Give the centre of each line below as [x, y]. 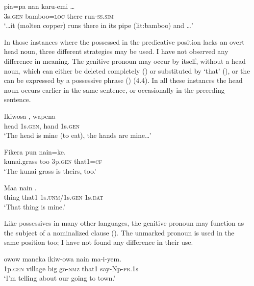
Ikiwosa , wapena [30, 116]
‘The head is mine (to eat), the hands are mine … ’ [78, 135]
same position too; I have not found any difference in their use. [99, 242]
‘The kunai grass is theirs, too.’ [50, 170]
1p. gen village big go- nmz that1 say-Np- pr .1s [71, 268]
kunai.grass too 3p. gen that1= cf [53, 161]
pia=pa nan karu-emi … [39, 6]
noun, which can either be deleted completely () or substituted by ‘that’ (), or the [127, 70]
